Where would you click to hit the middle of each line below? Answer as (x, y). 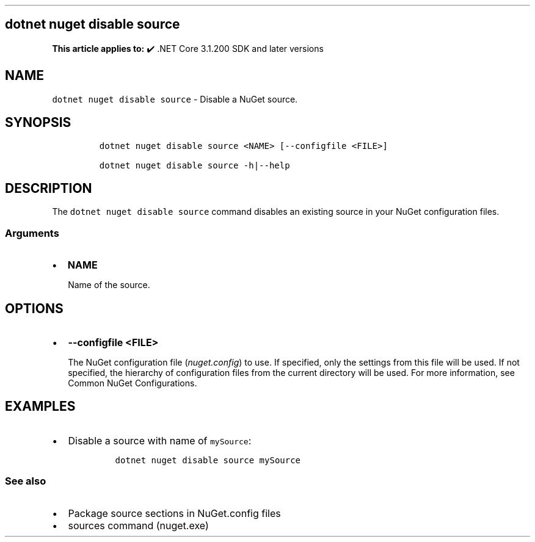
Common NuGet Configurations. (133, 383)
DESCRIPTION (49, 188)
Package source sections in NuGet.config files (174, 513)
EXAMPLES (40, 406)
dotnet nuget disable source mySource (208, 460)
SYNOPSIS (38, 123)
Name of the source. (109, 285)
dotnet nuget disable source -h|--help (195, 165)
